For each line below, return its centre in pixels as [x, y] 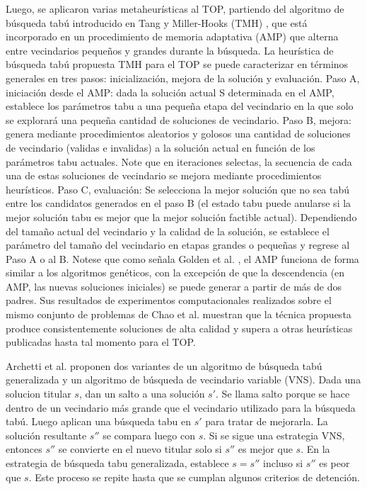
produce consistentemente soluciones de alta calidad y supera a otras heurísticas [179, 328]
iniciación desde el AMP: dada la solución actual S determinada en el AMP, [170, 92]
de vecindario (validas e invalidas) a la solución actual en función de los [161, 147]
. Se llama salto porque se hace [283, 394]
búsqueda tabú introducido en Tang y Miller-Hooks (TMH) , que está [157, 22]
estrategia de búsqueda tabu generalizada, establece [117, 463]
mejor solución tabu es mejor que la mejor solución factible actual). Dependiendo [181, 217]
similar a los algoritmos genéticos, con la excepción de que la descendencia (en [175, 272]
